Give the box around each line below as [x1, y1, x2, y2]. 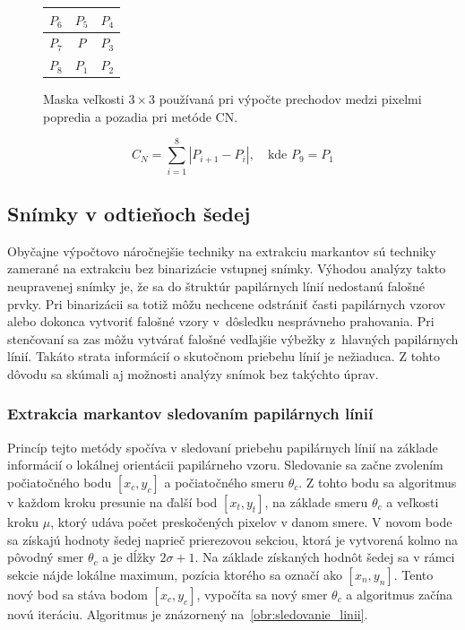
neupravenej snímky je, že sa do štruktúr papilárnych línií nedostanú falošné [7, 276, 426, 295]
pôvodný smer [7, 548, 84, 566]
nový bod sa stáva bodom [7, 584, 148, 603]
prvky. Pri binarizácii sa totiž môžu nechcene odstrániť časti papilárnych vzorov [7, 294, 446, 313]
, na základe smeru [264, 492, 368, 511]
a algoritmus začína [346, 584, 453, 603]
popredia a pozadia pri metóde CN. [43, 107, 238, 125]
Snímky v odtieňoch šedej [7, 199, 251, 227]
